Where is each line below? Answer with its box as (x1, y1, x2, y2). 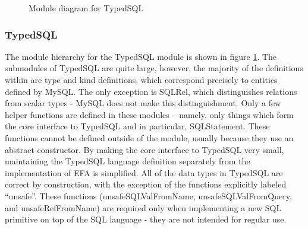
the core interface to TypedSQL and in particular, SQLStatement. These (5, 120, 270, 132)
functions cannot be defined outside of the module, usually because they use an (5, 131, 294, 144)
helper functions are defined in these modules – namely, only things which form (5, 108, 294, 120)
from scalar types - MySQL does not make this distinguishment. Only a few (5, 97, 281, 109)
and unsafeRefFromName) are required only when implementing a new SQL (5, 201, 282, 214)
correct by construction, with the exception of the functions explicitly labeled (5, 178, 287, 190)
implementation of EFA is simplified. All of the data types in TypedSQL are (5, 166, 283, 179)
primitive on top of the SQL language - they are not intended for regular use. (5, 213, 287, 225)
